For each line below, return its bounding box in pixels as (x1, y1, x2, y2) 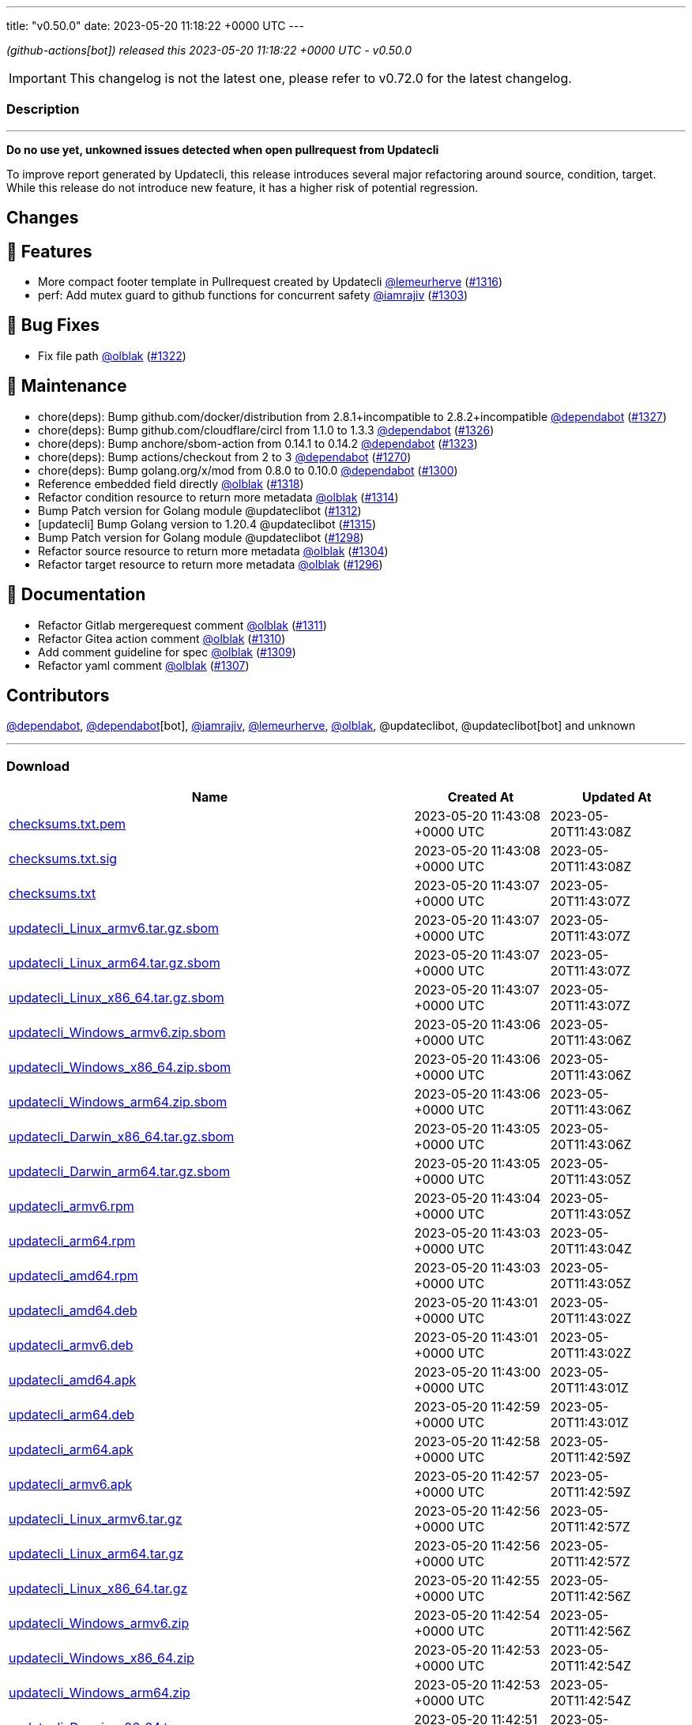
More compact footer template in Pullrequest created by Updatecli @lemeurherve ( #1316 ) (38, 275, 503, 289)
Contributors (6, 685, 110, 705)
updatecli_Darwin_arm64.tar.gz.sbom (9, 1163, 231, 1180)
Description (6, 101, 80, 118)
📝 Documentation (6, 584, 146, 605)
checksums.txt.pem (9, 816, 126, 832)
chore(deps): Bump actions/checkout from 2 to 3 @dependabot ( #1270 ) (38, 449, 412, 464)
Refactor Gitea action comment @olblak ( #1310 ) (38, 631, 286, 645)
